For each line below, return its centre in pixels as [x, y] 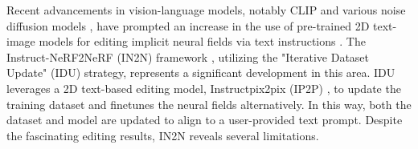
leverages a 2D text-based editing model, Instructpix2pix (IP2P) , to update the [204, 88]
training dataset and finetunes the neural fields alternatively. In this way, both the [209, 104]
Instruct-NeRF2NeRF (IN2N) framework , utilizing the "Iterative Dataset [188, 56]
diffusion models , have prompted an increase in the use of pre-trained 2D [188, 25]
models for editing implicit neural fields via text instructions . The [202, 41]
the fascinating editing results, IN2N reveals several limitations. [163, 135]
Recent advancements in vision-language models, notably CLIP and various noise [206, 10]
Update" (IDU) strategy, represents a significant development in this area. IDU [201, 72]
